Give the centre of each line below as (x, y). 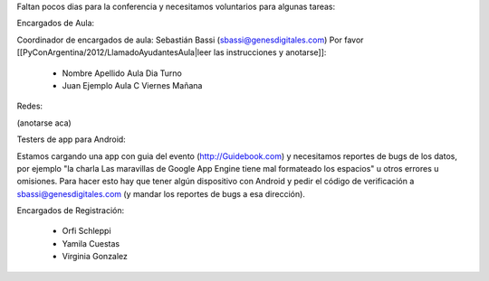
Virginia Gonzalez (95, 257)
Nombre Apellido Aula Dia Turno (122, 73)
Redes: (30, 106)
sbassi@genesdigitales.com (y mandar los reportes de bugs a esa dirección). (161, 193)
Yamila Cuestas (91, 243)
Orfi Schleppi (87, 231)
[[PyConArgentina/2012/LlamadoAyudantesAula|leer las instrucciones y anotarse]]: (172, 52)
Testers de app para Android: (71, 139)
